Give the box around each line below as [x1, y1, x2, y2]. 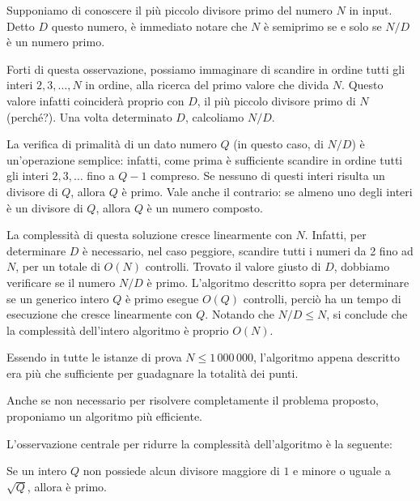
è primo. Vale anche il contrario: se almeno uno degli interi [121, 182, 413, 199]
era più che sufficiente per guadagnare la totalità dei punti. [6, 364, 299, 381]
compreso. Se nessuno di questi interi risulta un [151, 167, 385, 184]
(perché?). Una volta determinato [6, 108, 172, 125]
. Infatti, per [304, 226, 367, 243]
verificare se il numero [6, 273, 116, 290]
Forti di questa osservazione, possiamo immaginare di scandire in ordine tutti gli [6, 60, 405, 77]
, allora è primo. [27, 477, 107, 495]
